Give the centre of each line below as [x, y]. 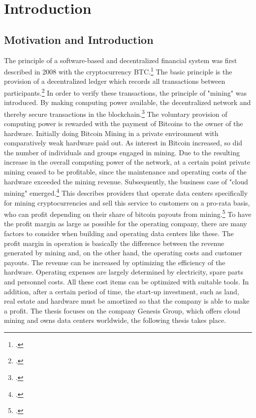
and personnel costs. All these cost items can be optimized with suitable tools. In [127, 281]
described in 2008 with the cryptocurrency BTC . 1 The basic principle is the [118, 71]
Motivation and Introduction [79, 39]
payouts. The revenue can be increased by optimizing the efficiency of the [115, 262]
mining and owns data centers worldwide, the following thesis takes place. [115, 320]
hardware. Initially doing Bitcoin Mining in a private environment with [111, 133]
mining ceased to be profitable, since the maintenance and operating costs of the [125, 172]
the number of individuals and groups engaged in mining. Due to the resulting [122, 152]
